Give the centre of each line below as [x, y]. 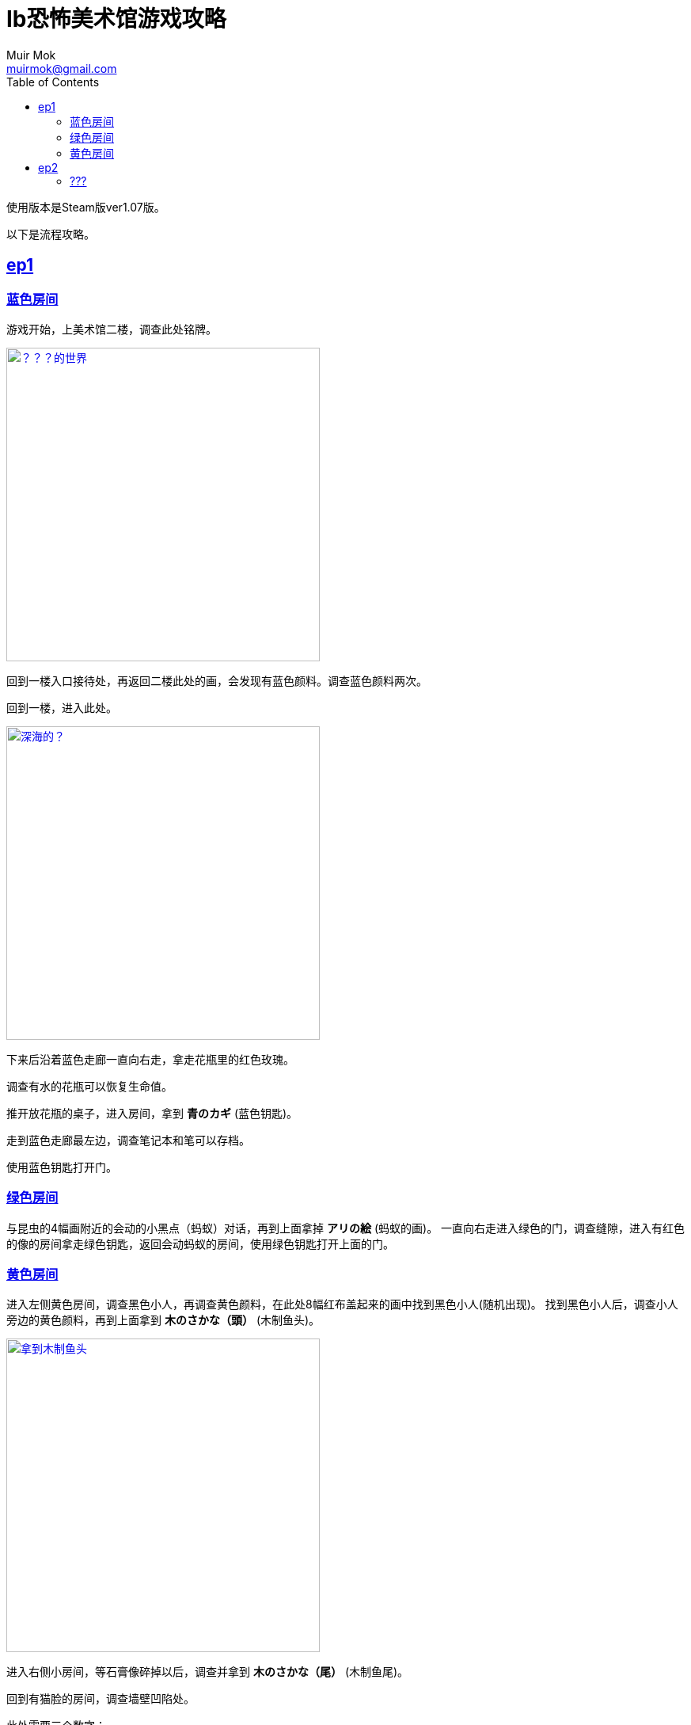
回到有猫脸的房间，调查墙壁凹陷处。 [101, 1699]
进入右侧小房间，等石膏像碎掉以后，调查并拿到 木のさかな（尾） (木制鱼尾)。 [208, 1672]
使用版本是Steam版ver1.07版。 [86, 207]
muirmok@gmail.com [62, 68]
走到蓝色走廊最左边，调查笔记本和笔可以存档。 [128, 1140]
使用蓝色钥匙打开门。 [62, 1167]
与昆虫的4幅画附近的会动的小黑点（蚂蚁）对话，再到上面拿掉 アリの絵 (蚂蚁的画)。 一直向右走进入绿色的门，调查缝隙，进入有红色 [346, 1228]
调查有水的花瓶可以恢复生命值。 [89, 1086]
